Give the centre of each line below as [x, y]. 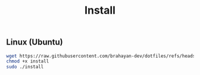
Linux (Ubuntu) [35, 42]
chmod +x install [28, 61]
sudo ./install [25, 67]
